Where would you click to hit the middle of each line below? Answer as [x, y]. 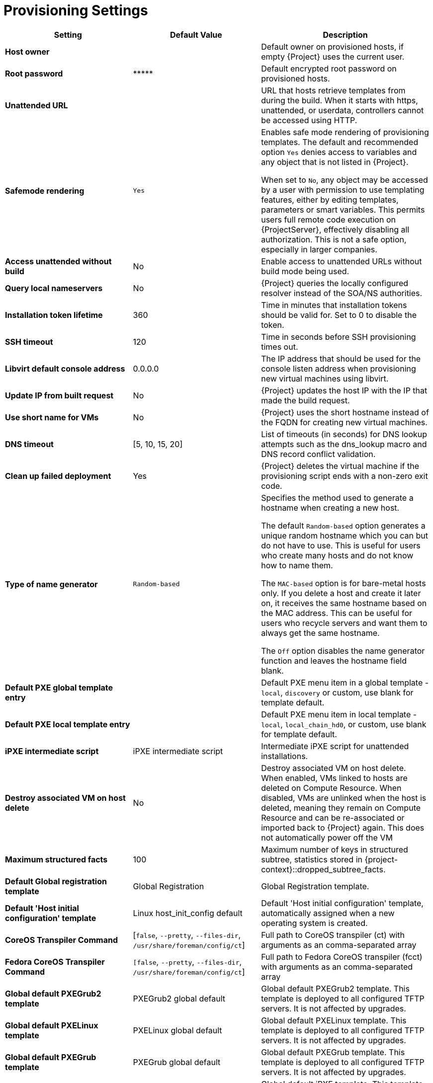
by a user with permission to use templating [343, 190]
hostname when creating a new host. [330, 507]
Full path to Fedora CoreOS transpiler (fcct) [342, 957]
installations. [285, 756]
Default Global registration [56, 881]
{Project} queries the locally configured [335, 283]
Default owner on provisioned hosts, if [332, 46]
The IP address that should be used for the [341, 358]
